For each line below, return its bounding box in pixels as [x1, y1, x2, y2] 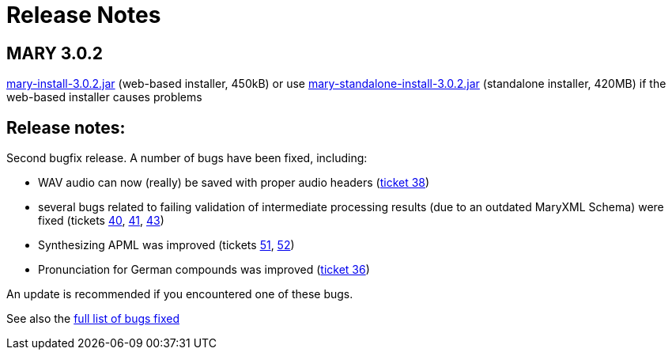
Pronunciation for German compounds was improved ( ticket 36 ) [38, 263, 370, 277]
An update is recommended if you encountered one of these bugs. [6, 287, 353, 301]
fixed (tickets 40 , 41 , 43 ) [38, 214, 164, 228]
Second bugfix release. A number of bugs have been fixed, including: [6, 151, 368, 165]
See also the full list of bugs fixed [6, 312, 179, 326]
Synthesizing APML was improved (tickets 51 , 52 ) [38, 238, 295, 252]
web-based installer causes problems [6, 90, 202, 104]
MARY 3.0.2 [6, 43, 104, 63]
